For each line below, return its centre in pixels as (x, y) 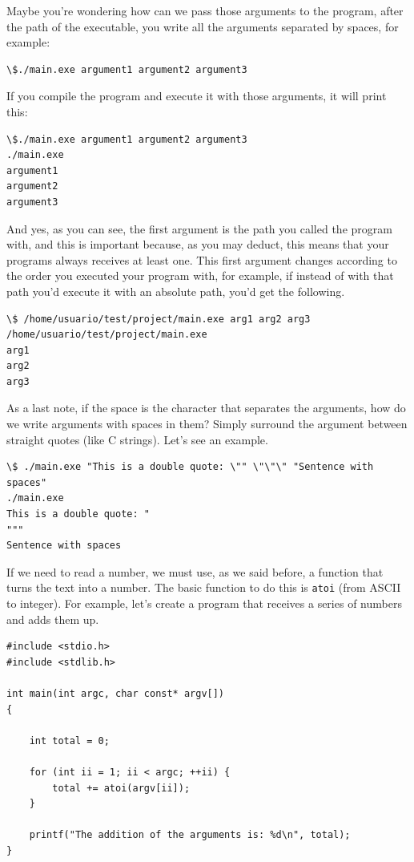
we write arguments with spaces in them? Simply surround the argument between (207, 424)
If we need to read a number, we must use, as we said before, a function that (195, 571)
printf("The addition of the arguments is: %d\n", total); (190, 835)
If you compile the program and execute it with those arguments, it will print (197, 96)
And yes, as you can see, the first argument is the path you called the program (199, 228)
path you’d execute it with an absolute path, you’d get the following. (176, 291)
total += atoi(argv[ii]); (121, 788)
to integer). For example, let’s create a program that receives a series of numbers (204, 603)
